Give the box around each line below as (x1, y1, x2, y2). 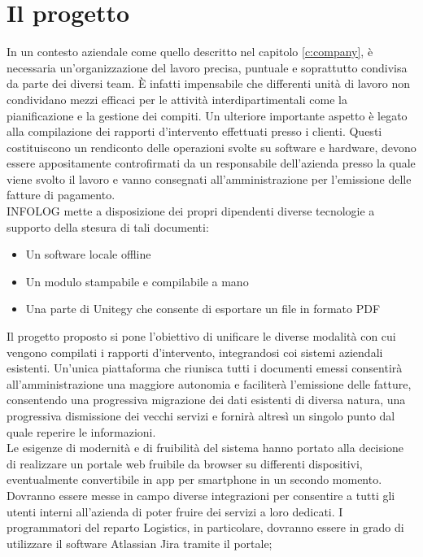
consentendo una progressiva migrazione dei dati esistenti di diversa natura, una (7, 391, 406, 408)
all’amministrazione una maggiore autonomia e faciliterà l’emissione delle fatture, (7, 375, 412, 392)
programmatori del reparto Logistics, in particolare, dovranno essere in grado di (7, 519, 404, 536)
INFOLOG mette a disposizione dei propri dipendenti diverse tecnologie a (7, 202, 375, 220)
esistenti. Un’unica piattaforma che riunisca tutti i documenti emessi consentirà (7, 359, 403, 376)
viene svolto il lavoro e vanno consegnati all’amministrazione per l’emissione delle (7, 170, 412, 187)
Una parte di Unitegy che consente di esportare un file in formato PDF (25, 300, 381, 317)
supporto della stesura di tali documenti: (7, 218, 209, 235)
